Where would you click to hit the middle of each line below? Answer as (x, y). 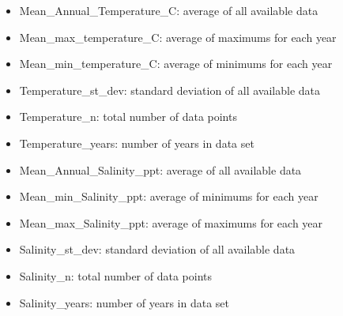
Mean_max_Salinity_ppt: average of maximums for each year (171, 222)
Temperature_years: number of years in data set (137, 143)
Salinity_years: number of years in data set (124, 302)
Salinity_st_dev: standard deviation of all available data (157, 249)
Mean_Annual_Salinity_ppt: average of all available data (160, 169)
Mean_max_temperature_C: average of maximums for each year (178, 37)
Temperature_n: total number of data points (128, 117)
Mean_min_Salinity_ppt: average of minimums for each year (169, 196)
